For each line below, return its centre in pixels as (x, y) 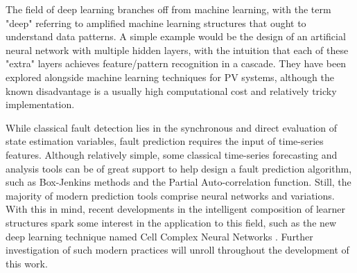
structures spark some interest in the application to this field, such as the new (171, 222)
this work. (27, 263)
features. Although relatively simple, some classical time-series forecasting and (172, 154)
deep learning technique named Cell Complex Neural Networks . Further (159, 236)
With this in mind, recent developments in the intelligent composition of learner (175, 209)
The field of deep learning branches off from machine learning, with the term (168, 9)
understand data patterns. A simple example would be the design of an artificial (176, 36)
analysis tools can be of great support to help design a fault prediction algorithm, (179, 168)
